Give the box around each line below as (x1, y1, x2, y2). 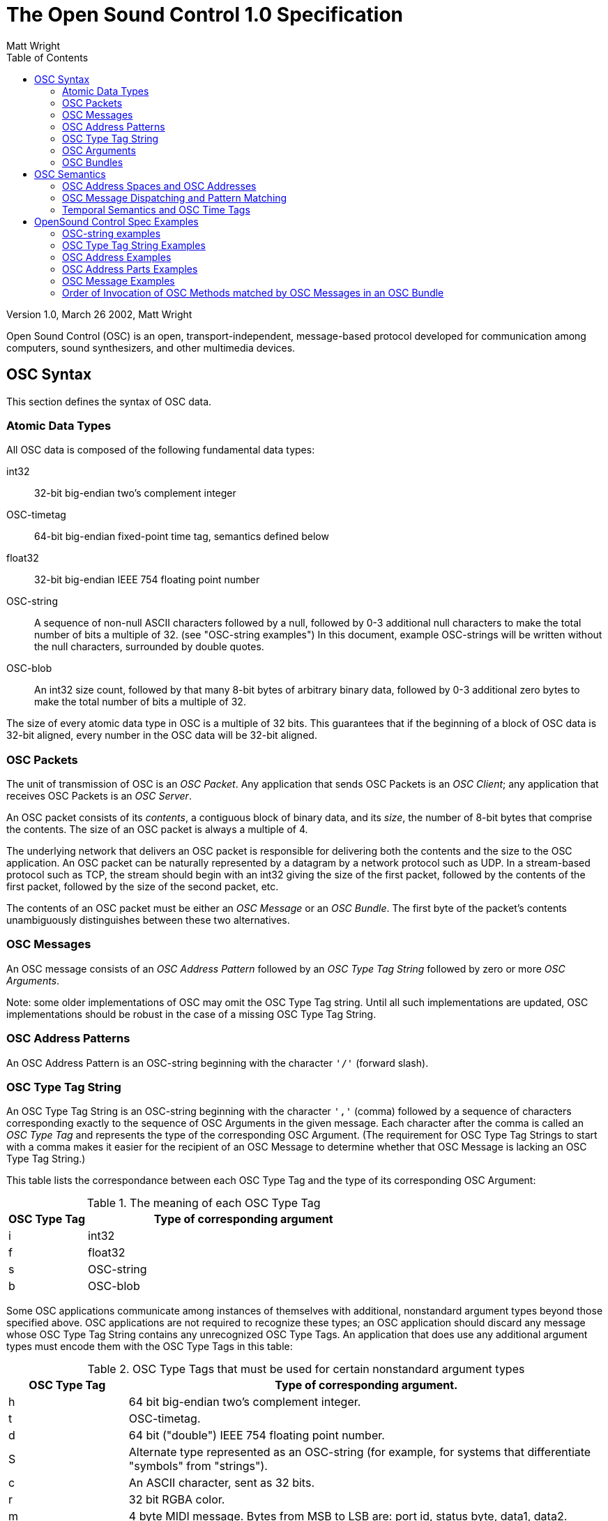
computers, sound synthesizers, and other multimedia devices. (6, 341, 296, 354)
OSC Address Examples (62, 250, 172, 263)
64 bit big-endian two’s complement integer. (128, 1395, 361, 1409)
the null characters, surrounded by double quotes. (34, 640, 264, 653)
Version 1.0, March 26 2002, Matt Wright (6, 308, 192, 320)
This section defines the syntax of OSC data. (6, 395, 212, 407)
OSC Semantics (34, 167, 106, 180)
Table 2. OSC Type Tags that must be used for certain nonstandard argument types (87, 1362, 525, 1377)
